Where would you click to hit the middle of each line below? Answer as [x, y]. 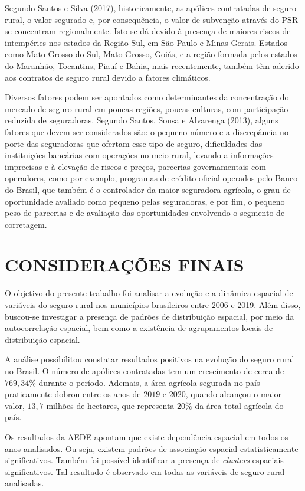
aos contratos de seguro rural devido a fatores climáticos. [108, 77]
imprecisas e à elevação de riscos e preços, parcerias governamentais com [135, 166]
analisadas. [24, 483]
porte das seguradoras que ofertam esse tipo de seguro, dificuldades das [134, 143]
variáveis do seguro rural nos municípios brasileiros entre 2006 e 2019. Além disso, [153, 305]
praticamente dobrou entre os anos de [73, 394]
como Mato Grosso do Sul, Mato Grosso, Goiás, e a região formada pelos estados [151, 54]
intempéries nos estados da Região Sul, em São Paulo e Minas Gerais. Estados [146, 42]
